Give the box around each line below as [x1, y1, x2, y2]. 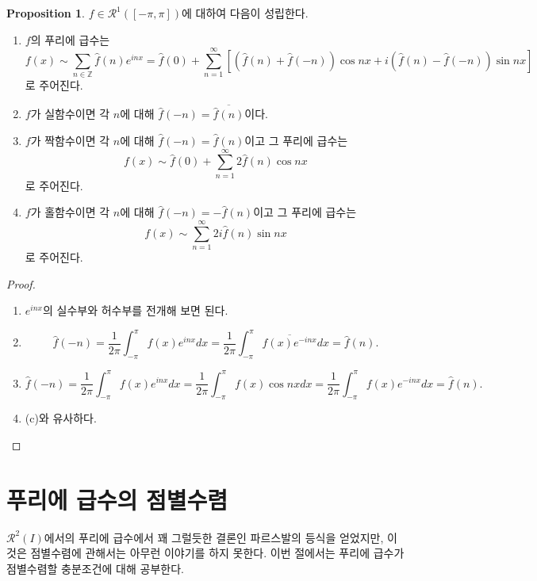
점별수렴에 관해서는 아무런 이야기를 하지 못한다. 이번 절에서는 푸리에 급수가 [30, 545, 405, 561]
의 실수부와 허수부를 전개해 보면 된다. [43, 302, 228, 319]
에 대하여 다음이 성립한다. [182, 5, 309, 21]
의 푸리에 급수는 [30, 31, 110, 48]
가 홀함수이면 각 [30, 204, 110, 220]
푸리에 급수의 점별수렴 [6, 483, 228, 515]
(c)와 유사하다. [25, 410, 97, 426]
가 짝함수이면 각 [30, 132, 110, 148]
